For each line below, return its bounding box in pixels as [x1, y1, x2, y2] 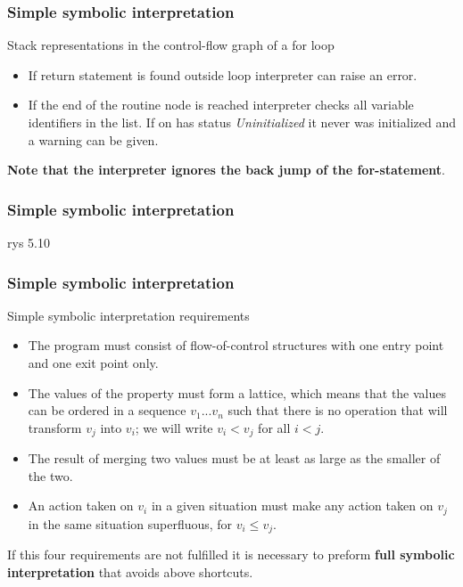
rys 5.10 [7, 233, 50, 251]
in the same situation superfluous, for [28, 514, 233, 533]
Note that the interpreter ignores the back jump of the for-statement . [7, 160, 445, 179]
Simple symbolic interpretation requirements [7, 306, 250, 324]
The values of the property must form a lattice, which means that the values [28, 383, 447, 402]
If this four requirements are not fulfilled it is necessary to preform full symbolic [7, 545, 455, 564]
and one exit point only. [28, 354, 159, 371]
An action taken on [28, 496, 134, 515]
